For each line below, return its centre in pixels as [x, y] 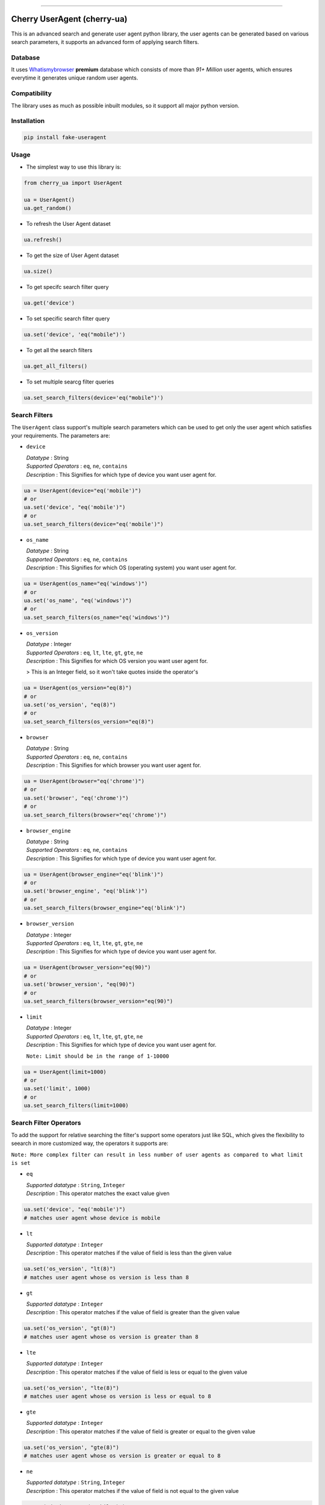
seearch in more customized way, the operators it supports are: [90, 1143]
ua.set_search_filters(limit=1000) [76, 1106]
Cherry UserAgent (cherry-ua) [69, 19]
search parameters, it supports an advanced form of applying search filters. [105, 42]
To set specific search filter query [68, 318]
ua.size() [38, 271]
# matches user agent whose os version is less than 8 [106, 1277]
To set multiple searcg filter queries [70, 382]
